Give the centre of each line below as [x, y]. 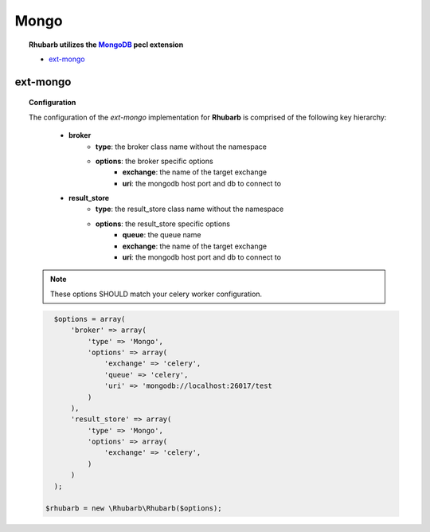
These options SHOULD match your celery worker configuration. [156, 294]
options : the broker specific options [155, 161]
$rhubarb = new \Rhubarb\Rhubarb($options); [133, 509]
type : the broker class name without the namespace [181, 147]
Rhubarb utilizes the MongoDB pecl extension [106, 45]
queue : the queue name [162, 235]
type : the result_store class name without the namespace [190, 209]
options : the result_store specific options [163, 224]
